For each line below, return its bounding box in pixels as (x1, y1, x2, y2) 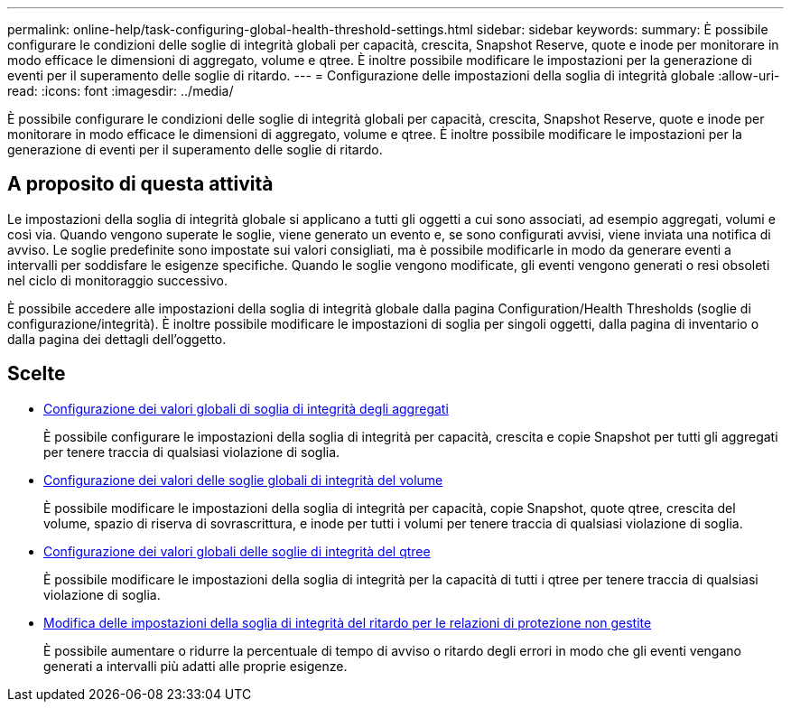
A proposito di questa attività (7, 173, 274, 196)
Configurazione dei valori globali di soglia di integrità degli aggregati (43, 400, 449, 416)
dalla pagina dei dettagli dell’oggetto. (7, 331, 227, 347)
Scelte (7, 362, 66, 386)
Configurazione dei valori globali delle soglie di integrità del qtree (43, 543, 431, 559)
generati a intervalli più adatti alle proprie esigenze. (43, 658, 348, 674)
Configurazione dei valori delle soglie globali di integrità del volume (43, 471, 443, 488)
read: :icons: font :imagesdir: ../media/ (7, 83, 234, 98)
